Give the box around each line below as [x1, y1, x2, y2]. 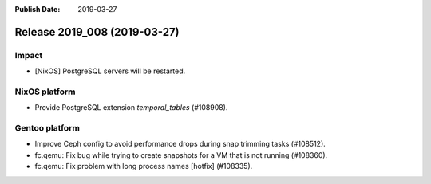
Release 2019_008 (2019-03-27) [14, 25, 180, 39]
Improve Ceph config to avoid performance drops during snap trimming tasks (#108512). [34, 139, 326, 149]
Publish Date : [14, 5, 61, 14]
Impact [14, 49, 43, 61]
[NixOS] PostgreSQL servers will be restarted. [34, 66, 186, 76]
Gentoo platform [14, 123, 80, 134]
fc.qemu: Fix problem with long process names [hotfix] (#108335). [34, 162, 253, 171]
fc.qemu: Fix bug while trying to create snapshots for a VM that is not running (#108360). [34, 150, 328, 159]
